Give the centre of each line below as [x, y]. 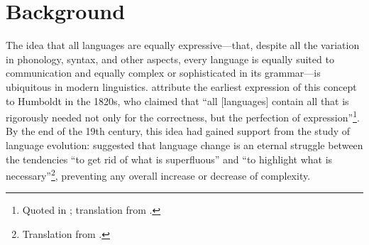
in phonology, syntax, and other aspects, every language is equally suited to [170, 59]
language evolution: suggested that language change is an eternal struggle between [184, 145]
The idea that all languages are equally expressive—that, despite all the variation [183, 45]
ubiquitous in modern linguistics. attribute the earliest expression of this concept [181, 86]
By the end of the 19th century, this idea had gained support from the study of [178, 131]
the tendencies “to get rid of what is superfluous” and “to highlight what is [169, 159]
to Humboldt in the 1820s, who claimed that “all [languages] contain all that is [177, 100]
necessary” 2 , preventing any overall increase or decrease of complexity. [158, 174]
